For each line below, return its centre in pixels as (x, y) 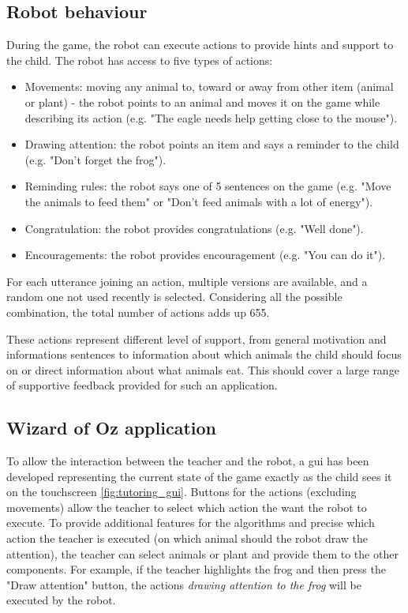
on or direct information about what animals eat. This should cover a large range (203, 369)
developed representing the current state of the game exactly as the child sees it (199, 476)
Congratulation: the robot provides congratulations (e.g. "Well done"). (194, 228)
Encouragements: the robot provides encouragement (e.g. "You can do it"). (205, 255)
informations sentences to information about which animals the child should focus (204, 354)
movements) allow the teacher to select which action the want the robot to (187, 507)
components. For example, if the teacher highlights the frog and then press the (196, 569)
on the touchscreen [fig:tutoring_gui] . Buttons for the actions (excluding (182, 492)
